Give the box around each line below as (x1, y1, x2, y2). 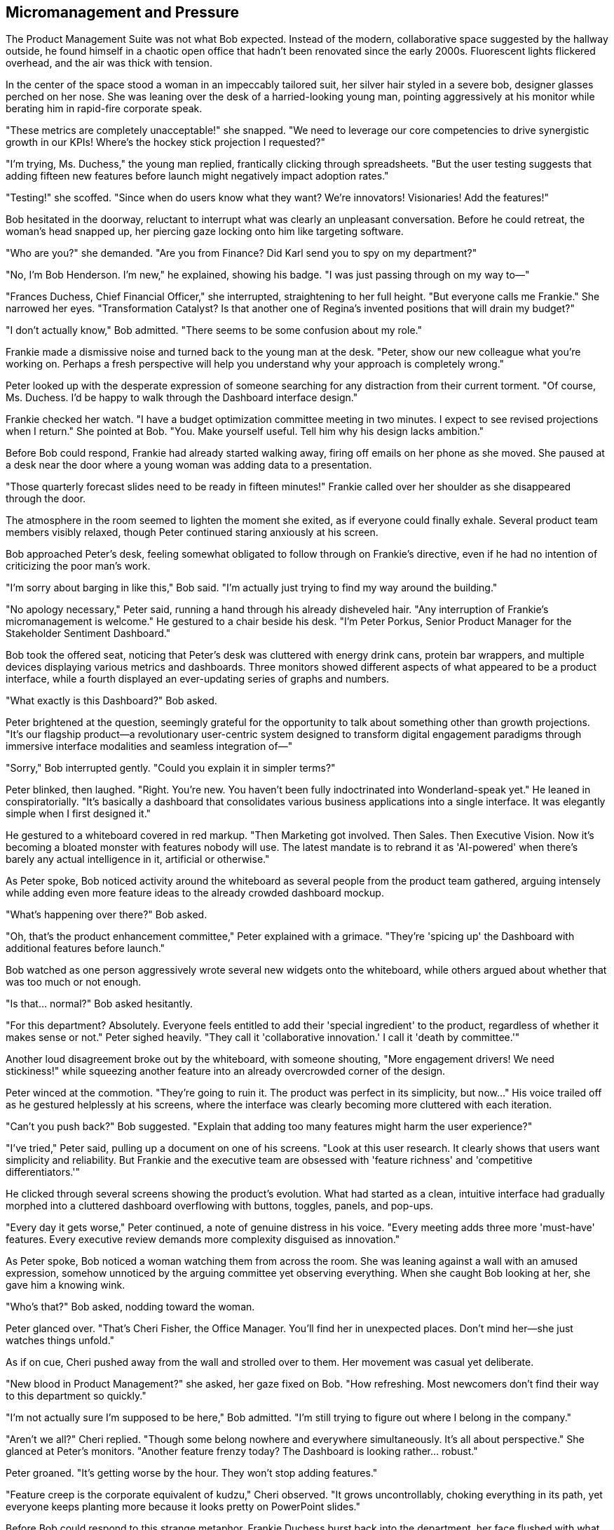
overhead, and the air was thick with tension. (6, 57, 212, 69)
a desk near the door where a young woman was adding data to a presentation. (6, 459, 372, 471)
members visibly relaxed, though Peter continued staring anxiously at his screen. (6, 526, 378, 539)
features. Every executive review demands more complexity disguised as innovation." (6, 1233, 400, 1246)
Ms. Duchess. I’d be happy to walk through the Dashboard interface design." (6, 391, 358, 404)
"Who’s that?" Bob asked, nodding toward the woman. (6, 1301, 255, 1313)
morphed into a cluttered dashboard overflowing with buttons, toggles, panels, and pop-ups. (6, 1200, 433, 1212)
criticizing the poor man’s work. (6, 560, 151, 572)
